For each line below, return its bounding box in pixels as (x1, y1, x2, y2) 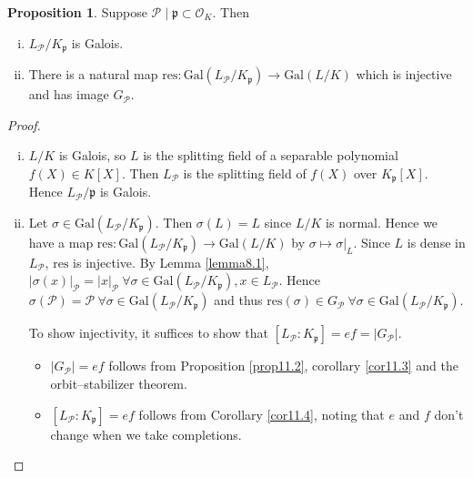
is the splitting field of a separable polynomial (143, 146, 398, 165)
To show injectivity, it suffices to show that (28, 323, 268, 342)
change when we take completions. (50, 424, 242, 443)
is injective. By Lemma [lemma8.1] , (73, 252, 269, 271)
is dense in (407, 232, 466, 251)
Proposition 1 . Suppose (7, 3, 147, 21)
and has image (28, 85, 109, 104)
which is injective (356, 65, 452, 84)
